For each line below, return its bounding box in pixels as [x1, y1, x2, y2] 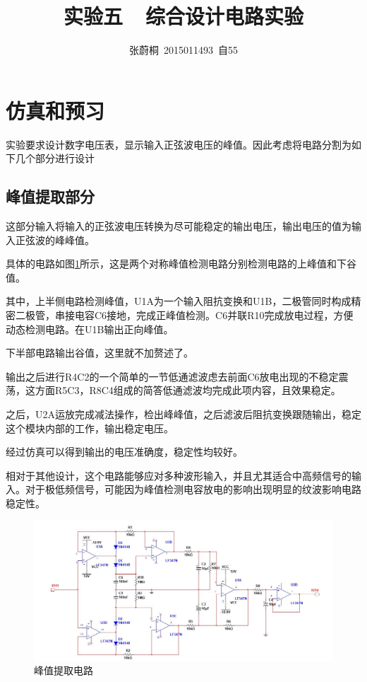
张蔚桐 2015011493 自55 [129, 42, 238, 57]
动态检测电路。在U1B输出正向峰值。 [6, 321, 174, 336]
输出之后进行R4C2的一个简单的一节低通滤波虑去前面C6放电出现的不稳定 [6, 369, 339, 383]
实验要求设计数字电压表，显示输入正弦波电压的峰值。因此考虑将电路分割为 [6, 137, 351, 151]
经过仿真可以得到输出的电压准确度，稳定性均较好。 [6, 444, 243, 459]
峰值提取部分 [6, 185, 95, 207]
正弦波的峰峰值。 [15, 232, 95, 247]
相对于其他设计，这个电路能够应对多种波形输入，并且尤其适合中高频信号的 [6, 468, 351, 482]
